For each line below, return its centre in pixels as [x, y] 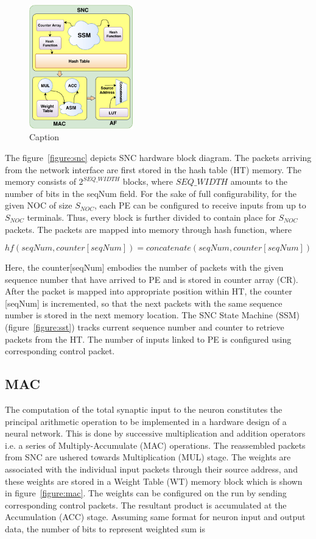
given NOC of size [39, 205]
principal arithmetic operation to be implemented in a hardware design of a [146, 421]
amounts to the [259, 181]
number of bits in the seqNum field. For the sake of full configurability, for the [151, 193]
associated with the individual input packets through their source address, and [151, 469]
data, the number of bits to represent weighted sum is [105, 528]
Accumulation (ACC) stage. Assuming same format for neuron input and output [155, 517]
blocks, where [148, 181]
